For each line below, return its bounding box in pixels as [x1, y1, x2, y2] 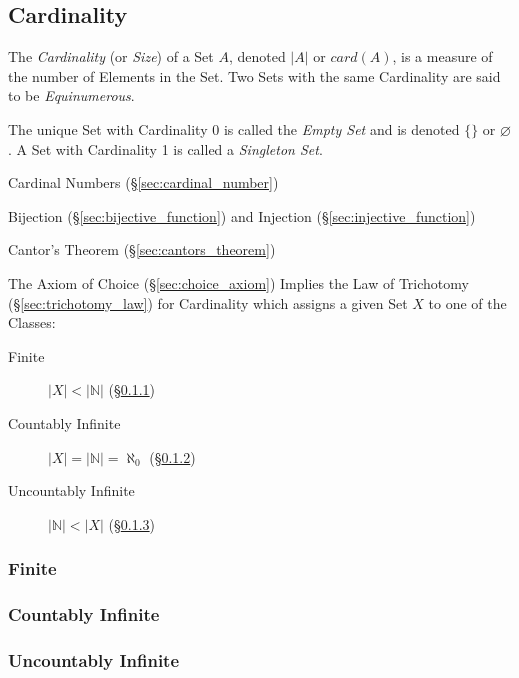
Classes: [8, 312, 56, 333]
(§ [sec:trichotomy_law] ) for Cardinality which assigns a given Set [8, 292, 408, 313]
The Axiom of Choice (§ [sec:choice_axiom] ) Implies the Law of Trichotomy [8, 272, 469, 293]
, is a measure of [392, 46, 493, 67]
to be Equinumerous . [8, 85, 135, 106]
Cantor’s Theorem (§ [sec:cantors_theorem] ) [8, 239, 276, 260]
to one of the [428, 292, 507, 313]
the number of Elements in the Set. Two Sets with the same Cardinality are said [8, 65, 501, 86]
